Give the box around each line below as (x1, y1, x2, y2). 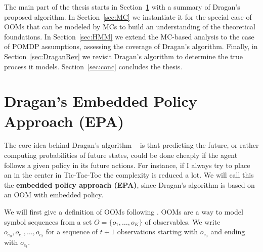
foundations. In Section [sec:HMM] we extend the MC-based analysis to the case (4, 31, 254, 41)
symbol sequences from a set (4, 216, 92, 227)
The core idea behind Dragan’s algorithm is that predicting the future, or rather (4, 140, 259, 150)
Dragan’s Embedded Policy (4, 91, 197, 111)
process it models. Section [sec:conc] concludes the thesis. (4, 61, 183, 71)
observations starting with (117, 226, 198, 237)
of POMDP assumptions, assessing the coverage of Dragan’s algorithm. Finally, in (4, 41, 258, 52)
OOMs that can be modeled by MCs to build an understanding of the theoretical (4, 21, 255, 32)
